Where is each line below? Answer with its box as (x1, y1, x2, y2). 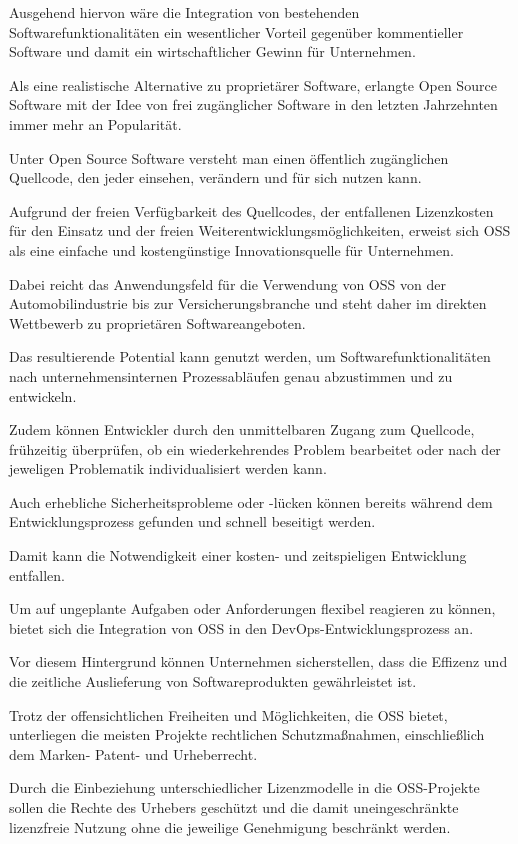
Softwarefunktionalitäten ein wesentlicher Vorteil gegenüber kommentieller (9, 21, 464, 42)
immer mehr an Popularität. (9, 113, 182, 134)
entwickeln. (9, 385, 77, 406)
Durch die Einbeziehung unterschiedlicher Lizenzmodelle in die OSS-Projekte (9, 777, 480, 798)
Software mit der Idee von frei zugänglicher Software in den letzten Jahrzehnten (9, 94, 498, 115)
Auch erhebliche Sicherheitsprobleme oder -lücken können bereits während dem (9, 491, 493, 512)
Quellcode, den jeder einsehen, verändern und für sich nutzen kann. (9, 167, 422, 188)
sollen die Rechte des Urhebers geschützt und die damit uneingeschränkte (9, 797, 459, 817)
